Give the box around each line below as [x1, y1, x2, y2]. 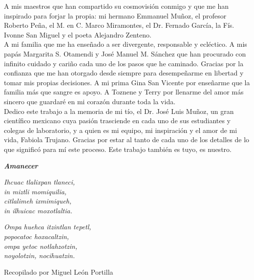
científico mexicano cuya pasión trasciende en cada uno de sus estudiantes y [4, 115, 231, 126]
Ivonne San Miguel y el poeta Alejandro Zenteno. [4, 29, 151, 39]
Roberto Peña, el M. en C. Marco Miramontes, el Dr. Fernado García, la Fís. [4, 20, 234, 30]
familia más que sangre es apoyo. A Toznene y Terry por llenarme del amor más [4, 87, 244, 97]
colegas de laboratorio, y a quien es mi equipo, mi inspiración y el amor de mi [4, 125, 237, 135]
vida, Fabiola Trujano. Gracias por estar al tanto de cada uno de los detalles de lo [4, 134, 250, 145]
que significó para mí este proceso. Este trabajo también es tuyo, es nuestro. [4, 144, 232, 154]
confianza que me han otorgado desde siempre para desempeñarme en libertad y [4, 68, 244, 78]
